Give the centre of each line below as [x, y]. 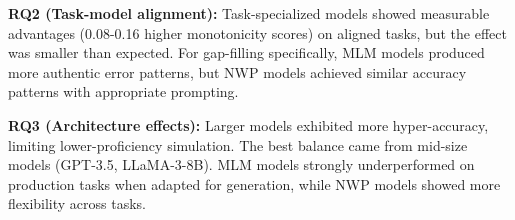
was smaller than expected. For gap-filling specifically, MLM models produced [246, 52]
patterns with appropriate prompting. [123, 91]
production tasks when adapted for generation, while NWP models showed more [254, 183]
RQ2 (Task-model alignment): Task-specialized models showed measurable [249, 13]
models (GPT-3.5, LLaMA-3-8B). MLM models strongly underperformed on [241, 164]
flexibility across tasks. [77, 203]
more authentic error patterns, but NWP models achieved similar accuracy [237, 71]
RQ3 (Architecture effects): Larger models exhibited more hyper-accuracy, [248, 124]
